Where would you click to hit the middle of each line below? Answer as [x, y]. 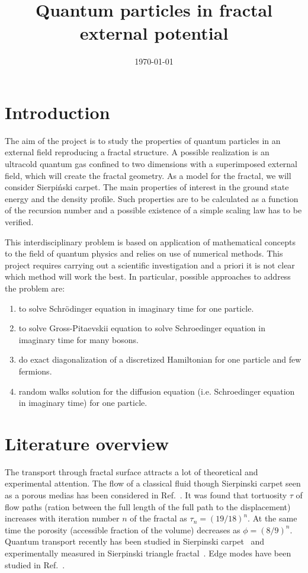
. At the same [272, 518]
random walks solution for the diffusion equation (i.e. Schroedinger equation [157, 391]
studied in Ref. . [35, 564]
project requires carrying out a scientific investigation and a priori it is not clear [150, 265]
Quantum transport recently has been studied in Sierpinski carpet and [135, 541]
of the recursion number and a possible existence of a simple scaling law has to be [153, 210]
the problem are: [35, 288]
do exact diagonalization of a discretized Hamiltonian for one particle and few [160, 359]
